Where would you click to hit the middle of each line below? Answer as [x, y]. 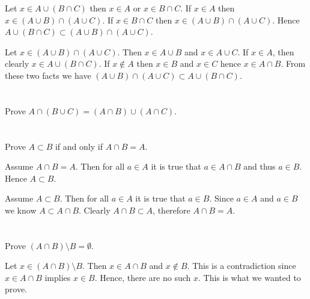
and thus [260, 166]
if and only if [79, 146]
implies [58, 277]
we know [21, 210]
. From [293, 63]
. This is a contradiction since [242, 266]
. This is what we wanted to [250, 277]
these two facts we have [48, 75]
